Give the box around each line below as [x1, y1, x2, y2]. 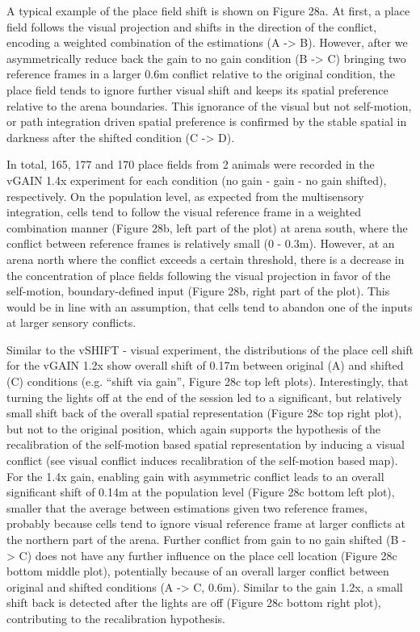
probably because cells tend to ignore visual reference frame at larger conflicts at [6, 515, 406, 532]
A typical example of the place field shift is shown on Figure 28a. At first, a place [6, 2, 410, 19]
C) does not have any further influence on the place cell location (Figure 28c [19, 546, 397, 563]
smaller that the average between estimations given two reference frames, [6, 499, 367, 516]
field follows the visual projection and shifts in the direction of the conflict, [6, 18, 377, 35]
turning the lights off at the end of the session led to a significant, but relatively [6, 388, 402, 405]
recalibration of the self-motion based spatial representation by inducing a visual [6, 436, 405, 453]
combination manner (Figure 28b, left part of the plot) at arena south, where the [6, 219, 408, 236]
